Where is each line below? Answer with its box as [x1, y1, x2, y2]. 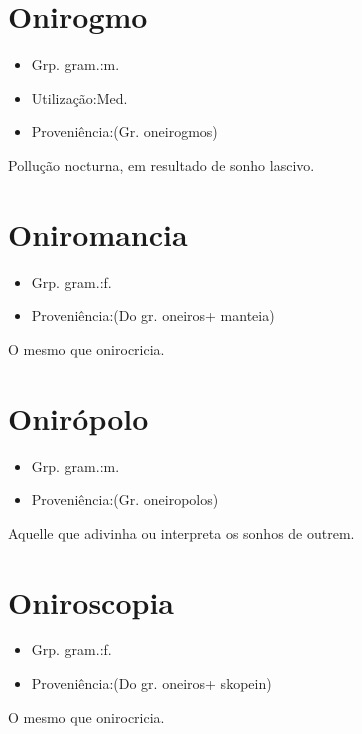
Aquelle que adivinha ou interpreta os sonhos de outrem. [8, 522, 355, 543]
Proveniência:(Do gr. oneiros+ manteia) [31, 305, 275, 326]
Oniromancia [8, 213, 188, 254]
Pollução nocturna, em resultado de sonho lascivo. [8, 154, 315, 175]
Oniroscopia [8, 581, 174, 622]
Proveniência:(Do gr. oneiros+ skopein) [31, 673, 272, 694]
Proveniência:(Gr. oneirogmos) [31, 121, 218, 142]
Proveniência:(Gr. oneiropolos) [31, 489, 219, 510]
